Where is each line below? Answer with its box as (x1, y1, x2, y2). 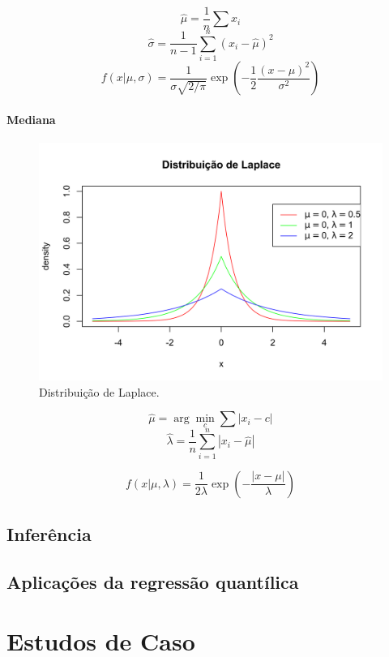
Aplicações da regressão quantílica (6, 569, 299, 594)
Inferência (6, 522, 92, 547)
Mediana (6, 110, 56, 127)
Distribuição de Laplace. (39, 383, 160, 400)
